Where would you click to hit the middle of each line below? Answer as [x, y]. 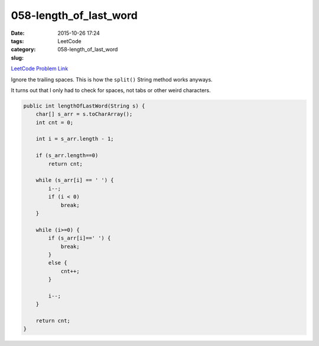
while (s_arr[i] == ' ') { [75, 180]
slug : [17, 58]
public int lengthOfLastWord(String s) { [84, 106]
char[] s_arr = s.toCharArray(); [84, 114]
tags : [17, 41]
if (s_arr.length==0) [67, 156]
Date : [18, 33]
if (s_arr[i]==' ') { [79, 238]
